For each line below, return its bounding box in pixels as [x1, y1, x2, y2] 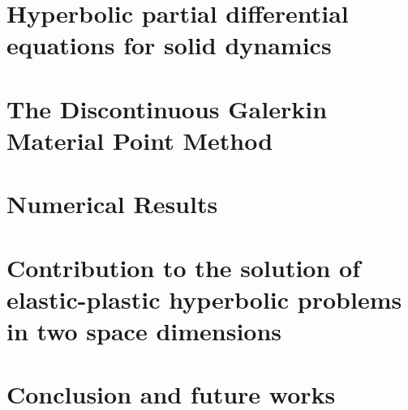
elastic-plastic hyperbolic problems [6, 282, 402, 315]
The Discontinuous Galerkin [6, 92, 328, 125]
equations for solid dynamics [6, 28, 332, 62]
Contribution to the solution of [6, 250, 360, 284]
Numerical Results [6, 187, 218, 220]
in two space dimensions [6, 314, 282, 348]
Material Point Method [6, 123, 273, 156]
